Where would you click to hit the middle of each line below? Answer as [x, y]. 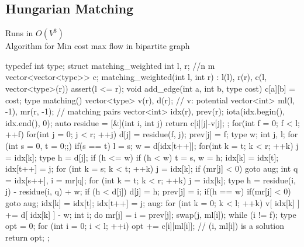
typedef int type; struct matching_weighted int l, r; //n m [110, 65]
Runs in [19, 33]
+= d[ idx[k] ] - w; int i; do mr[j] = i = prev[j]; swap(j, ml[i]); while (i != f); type [151, 214]
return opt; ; [27, 237]
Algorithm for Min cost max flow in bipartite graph [98, 46]
